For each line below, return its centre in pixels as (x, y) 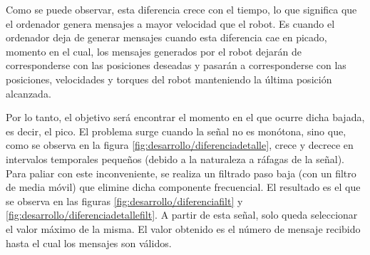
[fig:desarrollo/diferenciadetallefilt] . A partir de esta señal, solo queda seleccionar (182, 215)
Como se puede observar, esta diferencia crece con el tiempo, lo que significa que (181, 9)
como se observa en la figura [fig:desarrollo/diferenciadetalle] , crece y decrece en (180, 145)
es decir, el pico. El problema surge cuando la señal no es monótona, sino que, (176, 131)
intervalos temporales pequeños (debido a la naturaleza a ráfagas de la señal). (175, 158)
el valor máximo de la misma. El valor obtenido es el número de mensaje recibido (183, 228)
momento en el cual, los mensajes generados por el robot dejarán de (154, 51)
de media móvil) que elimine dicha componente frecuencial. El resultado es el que (183, 187)
